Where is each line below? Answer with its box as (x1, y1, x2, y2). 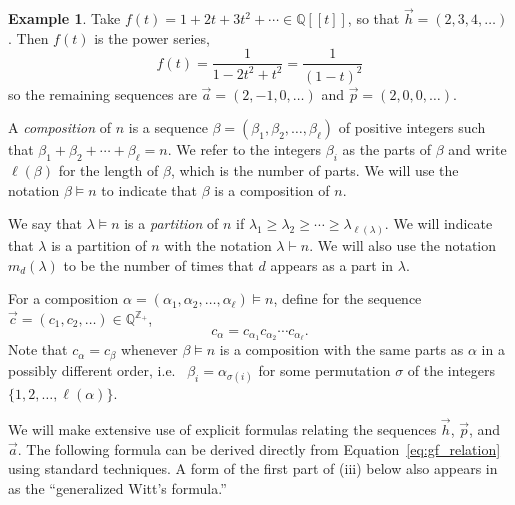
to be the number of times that (63, 254, 254, 275)
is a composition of (214, 179, 330, 200)
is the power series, (94, 27, 210, 48)
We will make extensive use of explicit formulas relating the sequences (8, 418, 437, 439)
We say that (8, 213, 82, 234)
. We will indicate (384, 213, 493, 234)
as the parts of (342, 139, 432, 160)
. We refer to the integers (167, 139, 322, 160)
